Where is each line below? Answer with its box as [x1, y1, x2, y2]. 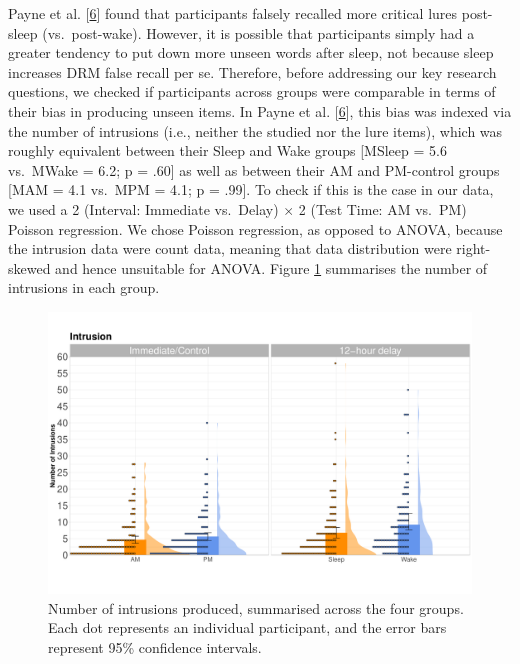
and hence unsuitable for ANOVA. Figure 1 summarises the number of [55, 257, 488, 278]
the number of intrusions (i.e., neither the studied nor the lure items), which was [8, 120, 503, 141]
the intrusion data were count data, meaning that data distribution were [8, 238, 452, 259]
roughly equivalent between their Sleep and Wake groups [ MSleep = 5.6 [8, 140, 447, 161]
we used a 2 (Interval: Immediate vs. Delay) [8, 198, 279, 219]
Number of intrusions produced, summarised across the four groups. [48, 597, 464, 618]
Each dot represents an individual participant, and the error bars [48, 617, 447, 638]
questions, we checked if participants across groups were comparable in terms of [8, 81, 496, 102]
